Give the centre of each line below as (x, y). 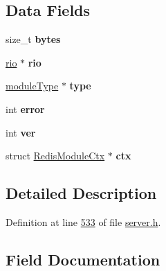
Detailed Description (81, 193)
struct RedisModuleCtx (55, 156)
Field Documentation (83, 259)
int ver (21, 132)
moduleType (32, 86)
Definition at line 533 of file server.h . (83, 221)
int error (25, 108)
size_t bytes (33, 39)
